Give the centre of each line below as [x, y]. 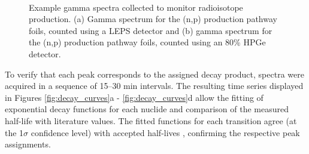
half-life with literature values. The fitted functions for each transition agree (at [151, 120]
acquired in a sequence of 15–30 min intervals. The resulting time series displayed [154, 86]
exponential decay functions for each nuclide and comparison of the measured [147, 109]
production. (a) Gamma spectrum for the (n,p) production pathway [153, 19]
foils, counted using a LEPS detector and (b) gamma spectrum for [151, 30]
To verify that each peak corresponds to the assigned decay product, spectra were [154, 74]
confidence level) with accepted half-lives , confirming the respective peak [165, 132]
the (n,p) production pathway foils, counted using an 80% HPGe [147, 42]
